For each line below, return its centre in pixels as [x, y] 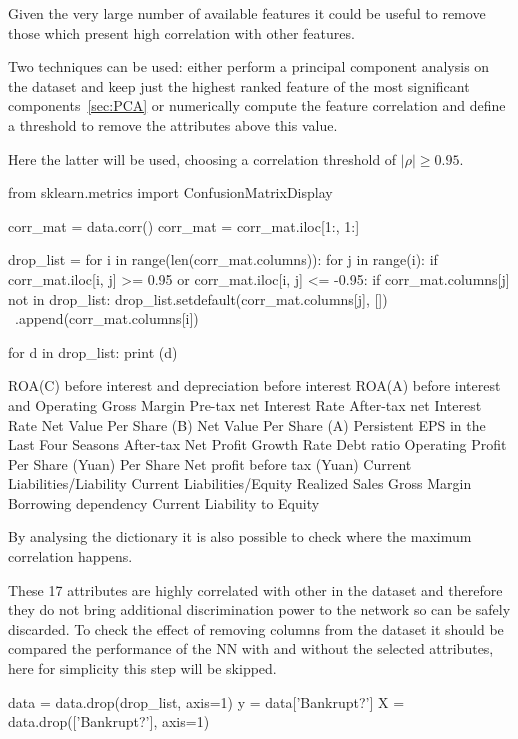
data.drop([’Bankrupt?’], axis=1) [109, 721]
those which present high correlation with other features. [181, 32]
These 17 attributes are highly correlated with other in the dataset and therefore [255, 589]
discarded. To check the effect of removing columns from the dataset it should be [256, 628]
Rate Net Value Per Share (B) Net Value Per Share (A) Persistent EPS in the [247, 424]
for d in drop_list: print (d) [93, 351]
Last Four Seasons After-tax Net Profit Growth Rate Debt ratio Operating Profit [257, 444]
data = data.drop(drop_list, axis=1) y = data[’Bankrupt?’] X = [206, 701]
